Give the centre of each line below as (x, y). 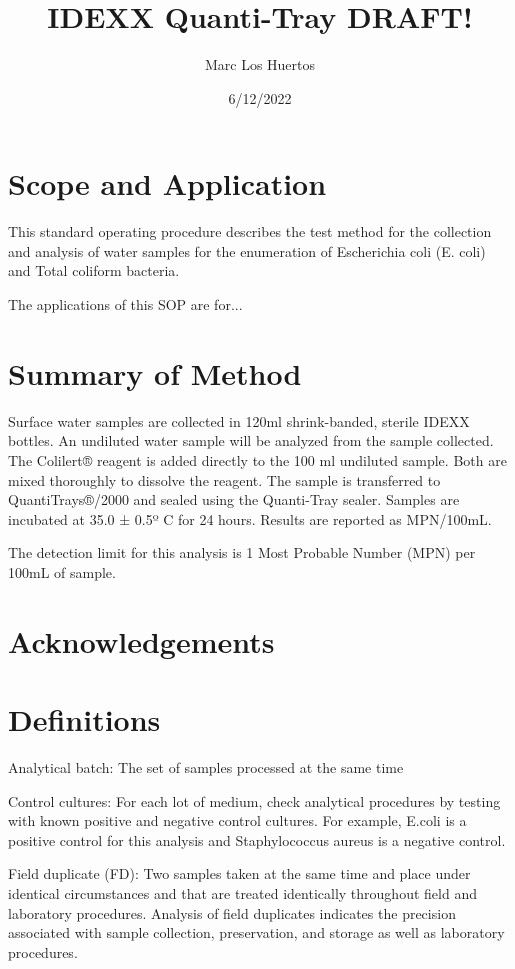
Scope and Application (167, 183)
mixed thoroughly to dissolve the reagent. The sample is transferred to (224, 479)
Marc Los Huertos (260, 64)
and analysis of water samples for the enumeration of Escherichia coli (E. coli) (247, 250)
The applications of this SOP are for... (125, 304)
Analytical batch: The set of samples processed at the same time (206, 767)
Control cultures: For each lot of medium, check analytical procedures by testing (254, 800)
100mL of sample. (62, 571)
